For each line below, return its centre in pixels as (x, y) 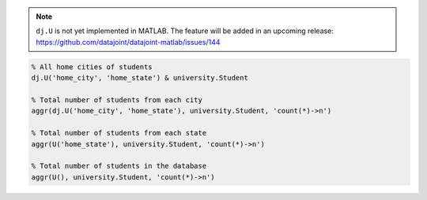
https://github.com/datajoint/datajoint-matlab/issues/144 (128, 42)
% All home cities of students (92, 67)
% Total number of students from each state (119, 133)
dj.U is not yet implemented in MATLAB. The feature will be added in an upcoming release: (185, 31)
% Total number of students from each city (117, 100)
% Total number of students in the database (119, 166)
